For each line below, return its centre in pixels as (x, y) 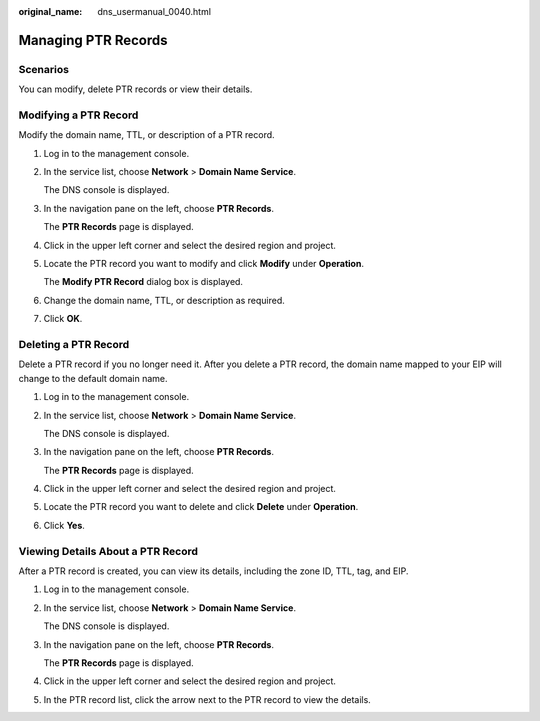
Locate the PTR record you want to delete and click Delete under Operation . (201, 507)
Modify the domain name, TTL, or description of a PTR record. (146, 135)
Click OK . (63, 319)
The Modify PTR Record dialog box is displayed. (143, 282)
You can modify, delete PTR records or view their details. (135, 89)
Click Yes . (64, 525)
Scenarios (44, 69)
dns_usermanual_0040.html (154, 11)
